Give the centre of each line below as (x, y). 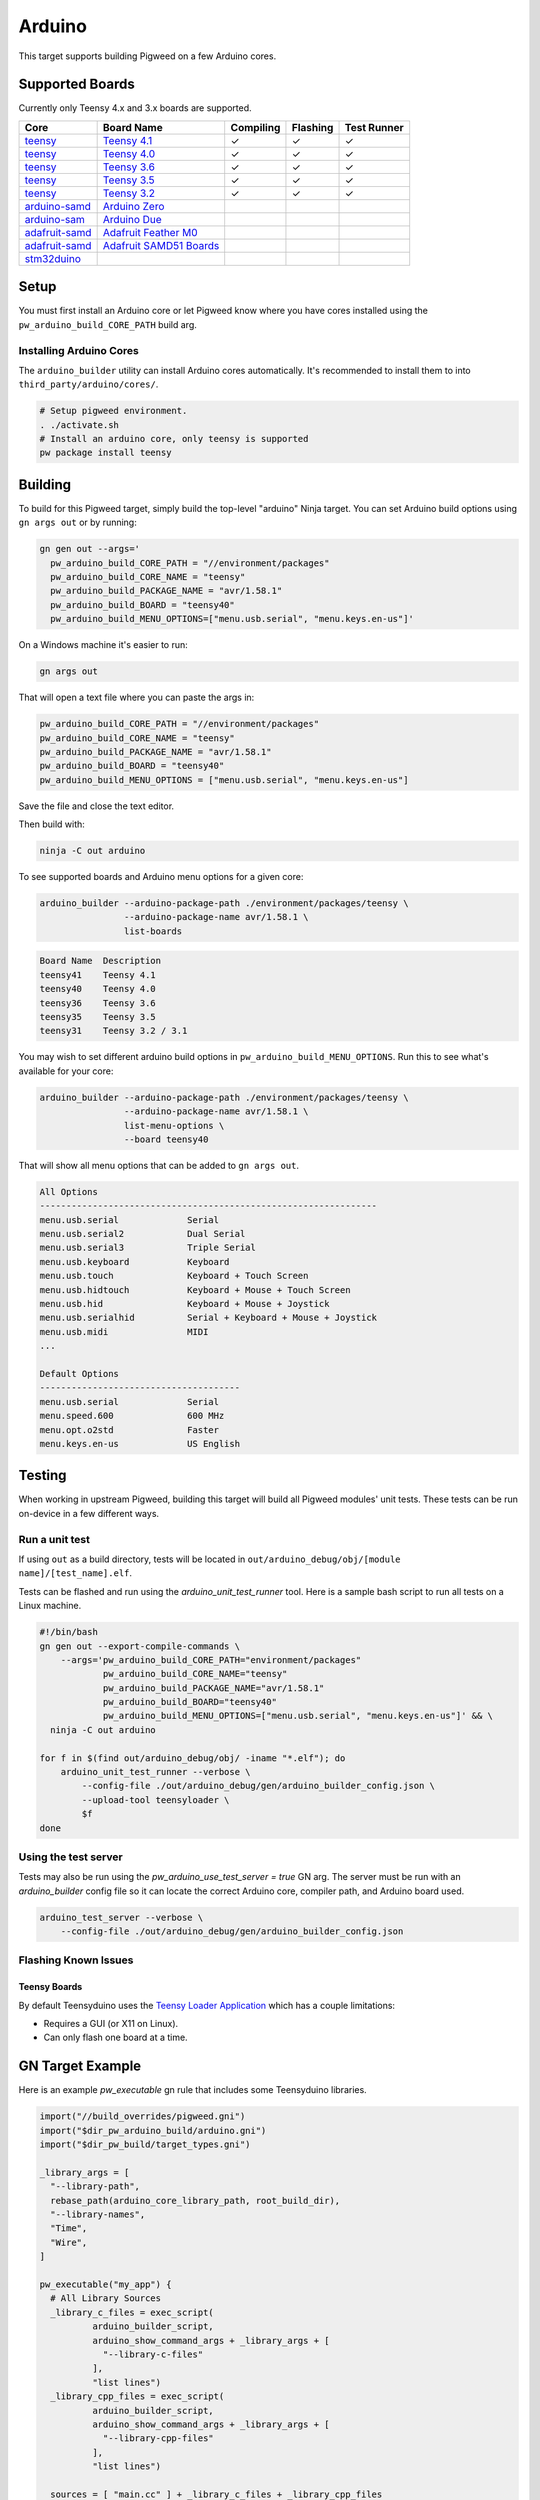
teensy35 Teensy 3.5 (98, 1017)
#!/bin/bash (69, 1632)
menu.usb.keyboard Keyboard (134, 1261)
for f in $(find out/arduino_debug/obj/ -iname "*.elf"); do (192, 1758)
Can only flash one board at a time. (116, 2037)
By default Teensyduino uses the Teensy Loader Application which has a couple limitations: (206, 2005)
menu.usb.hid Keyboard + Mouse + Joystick (184, 1304)
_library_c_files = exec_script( (132, 2312)
